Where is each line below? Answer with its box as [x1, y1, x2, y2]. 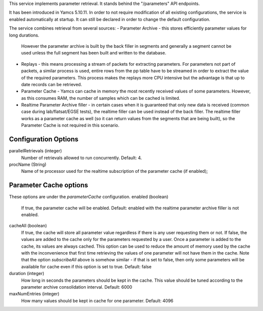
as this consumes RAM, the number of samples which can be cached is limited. [21, 95, 180, 101]
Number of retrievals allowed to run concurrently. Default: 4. [21, 155, 142, 161]
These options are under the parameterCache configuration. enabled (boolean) [9, 194, 169, 200]
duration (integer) [9, 271, 45, 276]
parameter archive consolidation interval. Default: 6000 [21, 284, 132, 290]
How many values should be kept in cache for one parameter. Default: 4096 [21, 297, 174, 304]
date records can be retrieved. [21, 81, 82, 87]
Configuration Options [9, 135, 79, 144]
